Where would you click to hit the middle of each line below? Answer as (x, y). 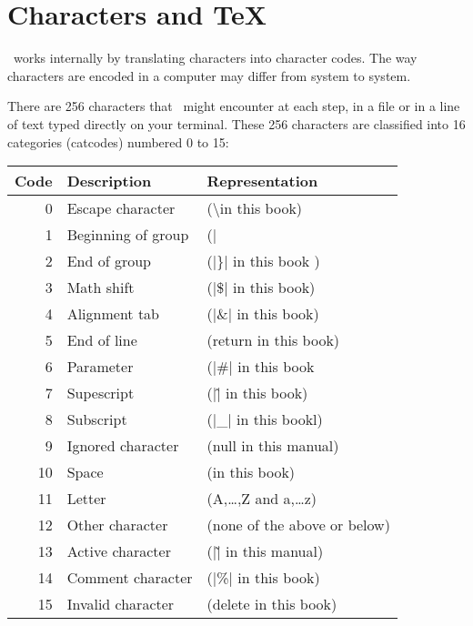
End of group (109, 261)
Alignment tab (113, 314)
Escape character (121, 208)
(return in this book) (273, 340)
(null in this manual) (273, 446)
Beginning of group (128, 235)
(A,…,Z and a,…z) (262, 499)
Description (109, 181)
